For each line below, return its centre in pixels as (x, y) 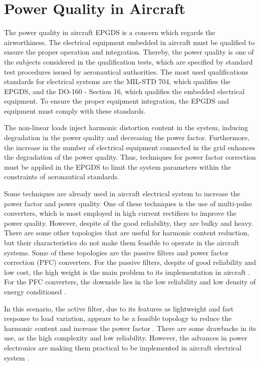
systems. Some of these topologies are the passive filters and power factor (116, 252)
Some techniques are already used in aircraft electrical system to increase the (122, 194)
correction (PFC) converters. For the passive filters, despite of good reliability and (130, 262)
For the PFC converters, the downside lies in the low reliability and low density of (130, 282)
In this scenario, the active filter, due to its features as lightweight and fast (119, 308)
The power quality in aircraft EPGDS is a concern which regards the (110, 32)
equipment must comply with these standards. (75, 110)
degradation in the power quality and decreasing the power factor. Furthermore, (127, 137)
